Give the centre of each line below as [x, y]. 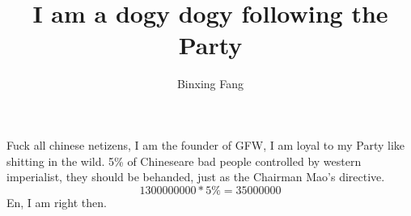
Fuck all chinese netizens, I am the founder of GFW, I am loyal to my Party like [206, 144]
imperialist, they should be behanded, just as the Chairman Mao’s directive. [196, 177]
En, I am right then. [57, 202]
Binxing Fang [210, 84]
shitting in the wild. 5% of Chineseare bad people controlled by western [184, 161]
